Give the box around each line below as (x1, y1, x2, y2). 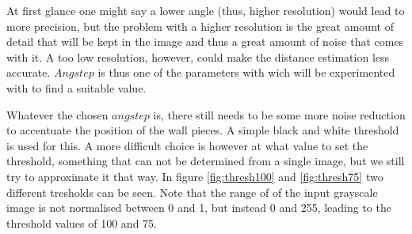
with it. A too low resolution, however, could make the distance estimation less (6, 48, 390, 65)
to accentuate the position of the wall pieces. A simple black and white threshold (6, 122, 399, 138)
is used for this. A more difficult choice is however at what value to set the (6, 137, 368, 153)
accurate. (6, 64, 51, 81)
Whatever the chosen (6, 106, 109, 123)
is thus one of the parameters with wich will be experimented (97, 64, 395, 81)
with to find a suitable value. (6, 79, 147, 96)
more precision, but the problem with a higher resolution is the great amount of (6, 17, 394, 34)
